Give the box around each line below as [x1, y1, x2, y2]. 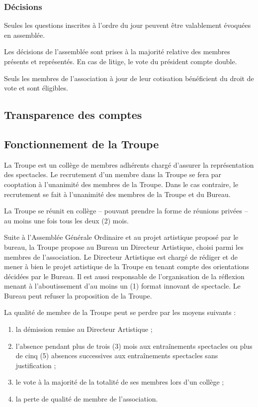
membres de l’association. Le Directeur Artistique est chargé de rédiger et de [4, 251, 238, 262]
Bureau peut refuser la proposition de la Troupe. [4, 290, 152, 301]
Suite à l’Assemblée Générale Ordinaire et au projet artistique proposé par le [4, 232, 239, 242]
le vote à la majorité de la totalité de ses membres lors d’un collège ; [15, 377, 224, 387]
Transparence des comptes [4, 107, 142, 122]
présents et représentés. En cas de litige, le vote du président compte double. [4, 56, 237, 66]
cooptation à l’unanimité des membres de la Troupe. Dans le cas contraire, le [4, 179, 239, 189]
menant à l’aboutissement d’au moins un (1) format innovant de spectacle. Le [4, 281, 241, 291]
